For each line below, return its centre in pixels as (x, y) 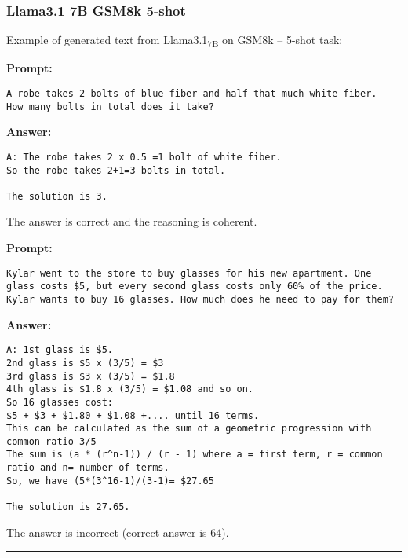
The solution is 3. (57, 196)
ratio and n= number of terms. (88, 468)
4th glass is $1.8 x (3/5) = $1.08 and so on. (130, 389)
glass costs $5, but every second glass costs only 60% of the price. (195, 286)
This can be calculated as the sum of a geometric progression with (189, 429)
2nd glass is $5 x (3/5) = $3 (85, 363)
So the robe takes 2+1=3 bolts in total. (116, 170)
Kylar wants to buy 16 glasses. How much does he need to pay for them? (200, 299)
